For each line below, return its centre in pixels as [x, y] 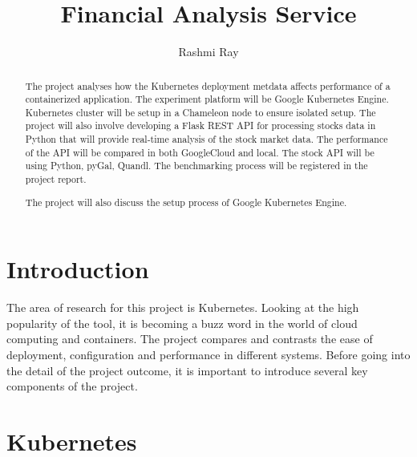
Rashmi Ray [208, 52]
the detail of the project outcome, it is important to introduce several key [187, 370]
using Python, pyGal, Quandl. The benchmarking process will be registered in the [196, 166]
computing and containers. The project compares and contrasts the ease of [190, 339]
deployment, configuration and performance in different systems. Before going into [208, 355]
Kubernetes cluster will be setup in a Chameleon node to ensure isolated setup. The [200, 112]
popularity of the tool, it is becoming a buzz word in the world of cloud [182, 323]
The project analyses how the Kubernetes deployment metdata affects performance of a [208, 85]
